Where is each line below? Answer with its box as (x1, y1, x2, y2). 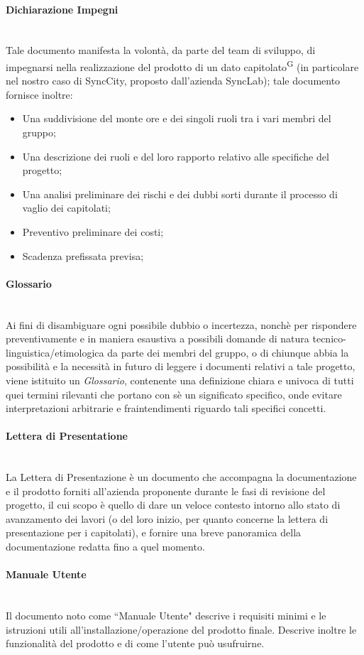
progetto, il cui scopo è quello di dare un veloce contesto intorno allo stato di (6, 497, 341, 512)
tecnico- (312, 331, 346, 346)
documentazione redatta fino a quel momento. (6, 539, 205, 554)
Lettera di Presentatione (6, 428, 128, 443)
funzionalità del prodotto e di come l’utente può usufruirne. (6, 636, 265, 651)
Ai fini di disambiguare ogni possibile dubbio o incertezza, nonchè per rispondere (6, 317, 357, 332)
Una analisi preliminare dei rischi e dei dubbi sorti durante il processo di (22, 186, 338, 201)
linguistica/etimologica (6, 345, 104, 359)
